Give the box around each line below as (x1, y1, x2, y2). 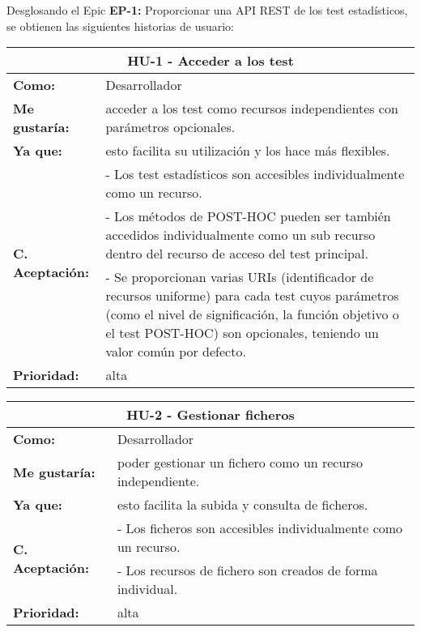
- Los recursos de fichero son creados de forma (117, 561, 378, 580)
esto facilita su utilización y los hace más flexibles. (105, 141, 390, 160)
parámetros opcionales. (105, 117, 236, 137)
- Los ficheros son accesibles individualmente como (117, 519, 403, 538)
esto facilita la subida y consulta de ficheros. (117, 495, 368, 515)
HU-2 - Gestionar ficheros (126, 405, 295, 425)
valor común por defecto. (105, 342, 246, 361)
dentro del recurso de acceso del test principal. (105, 244, 368, 263)
